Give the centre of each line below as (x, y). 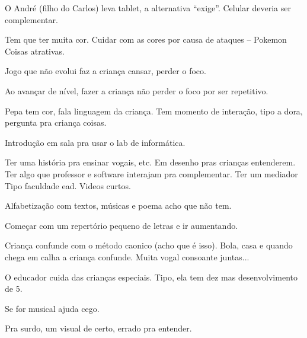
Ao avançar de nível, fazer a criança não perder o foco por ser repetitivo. (137, 90)
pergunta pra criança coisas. (56, 122)
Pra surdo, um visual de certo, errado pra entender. (98, 328)
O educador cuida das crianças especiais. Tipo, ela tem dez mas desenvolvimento (151, 277)
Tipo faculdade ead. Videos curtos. (68, 185)
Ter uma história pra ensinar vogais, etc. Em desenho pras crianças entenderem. (150, 162)
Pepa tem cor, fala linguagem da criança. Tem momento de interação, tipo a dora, (154, 111)
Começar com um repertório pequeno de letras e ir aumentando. (121, 225)
